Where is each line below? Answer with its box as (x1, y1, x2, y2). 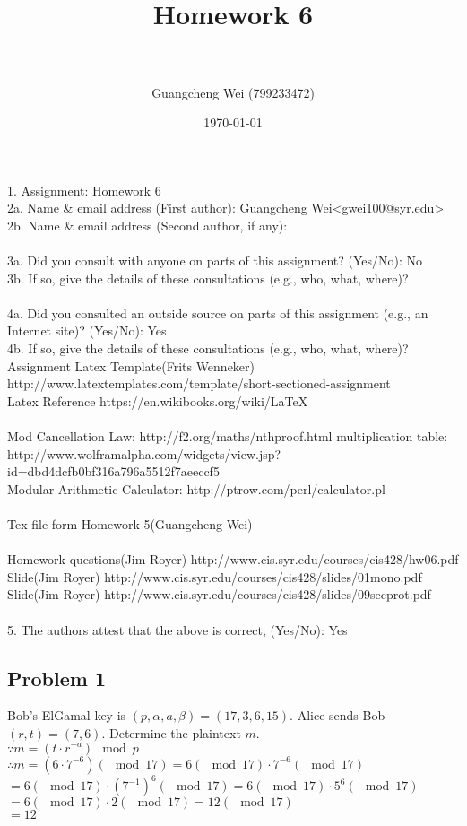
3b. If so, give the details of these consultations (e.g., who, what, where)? (7, 268, 409, 287)
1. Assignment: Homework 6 (7, 180, 161, 199)
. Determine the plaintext (101, 723, 241, 742)
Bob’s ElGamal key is (7, 706, 126, 725)
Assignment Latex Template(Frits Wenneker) (7, 356, 255, 375)
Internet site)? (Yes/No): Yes (7, 321, 167, 340)
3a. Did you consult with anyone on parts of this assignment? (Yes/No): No (7, 251, 423, 270)
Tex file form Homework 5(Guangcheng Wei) (7, 514, 253, 533)
